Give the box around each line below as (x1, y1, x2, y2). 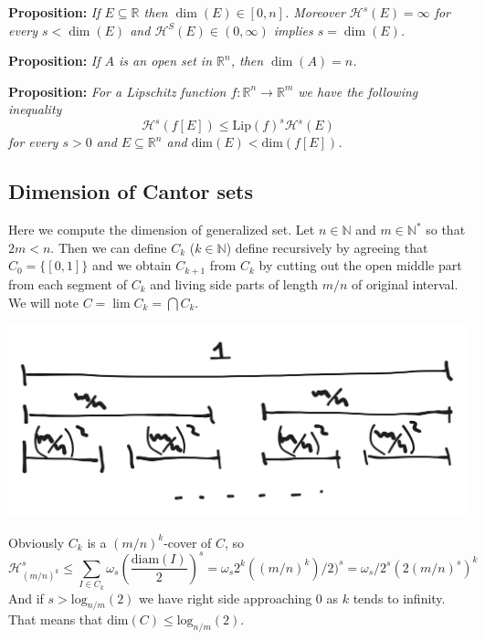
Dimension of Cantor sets (8, 177, 254, 205)
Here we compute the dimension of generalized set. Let (8, 220, 315, 239)
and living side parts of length (150, 274, 318, 293)
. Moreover (284, 3, 345, 21)
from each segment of (8, 274, 127, 293)
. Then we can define (50, 237, 167, 257)
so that (426, 220, 466, 239)
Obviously (8, 532, 65, 551)
